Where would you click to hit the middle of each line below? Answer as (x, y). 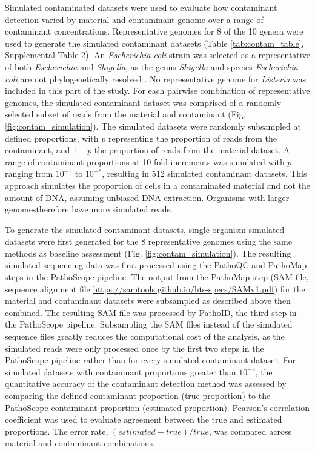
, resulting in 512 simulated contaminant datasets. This (204, 173)
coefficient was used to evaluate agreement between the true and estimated (144, 419)
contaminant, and (38, 150)
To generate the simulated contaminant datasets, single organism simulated (145, 229)
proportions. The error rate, (57, 431)
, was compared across (250, 431)
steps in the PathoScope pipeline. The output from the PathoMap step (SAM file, (157, 277)
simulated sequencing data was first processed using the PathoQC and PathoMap (156, 265)
